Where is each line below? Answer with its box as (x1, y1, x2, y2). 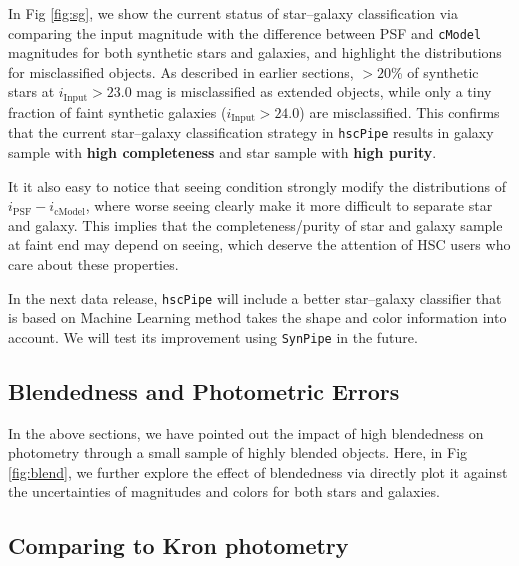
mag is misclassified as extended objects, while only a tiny (136, 81, 492, 102)
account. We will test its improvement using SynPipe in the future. (8, 326, 418, 347)
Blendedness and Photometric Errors (8, 375, 400, 406)
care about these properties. (8, 253, 179, 274)
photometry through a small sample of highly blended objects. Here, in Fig (8, 442, 468, 463)
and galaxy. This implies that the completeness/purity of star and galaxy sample (8, 214, 503, 235)
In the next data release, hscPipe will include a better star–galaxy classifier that (8, 287, 502, 308)
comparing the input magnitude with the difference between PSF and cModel (8, 22, 482, 43)
